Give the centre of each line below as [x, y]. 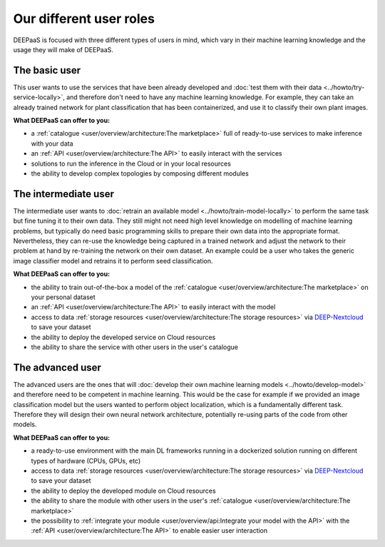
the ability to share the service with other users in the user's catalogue [135, 347]
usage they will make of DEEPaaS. [63, 49]
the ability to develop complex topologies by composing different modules [140, 173]
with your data [52, 144]
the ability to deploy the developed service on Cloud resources [123, 337]
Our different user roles [84, 19]
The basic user [47, 70]
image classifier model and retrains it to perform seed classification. [113, 261]
